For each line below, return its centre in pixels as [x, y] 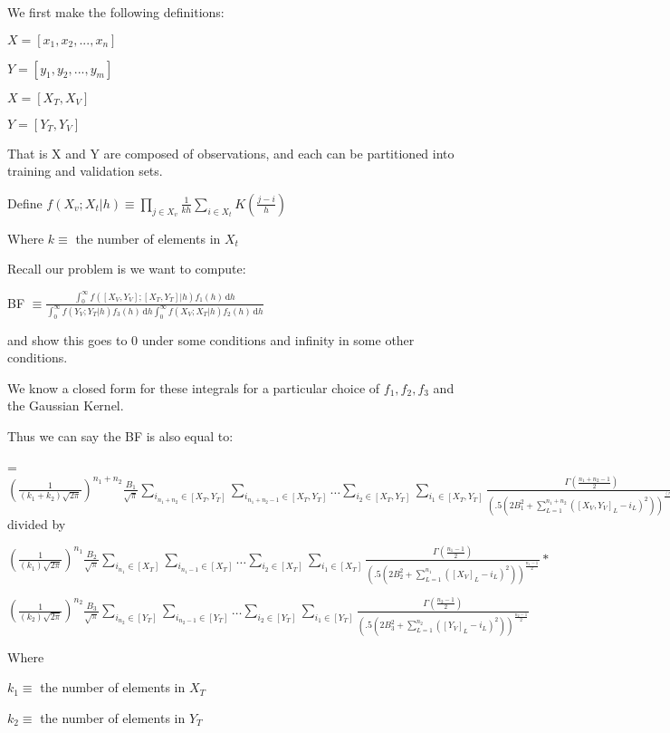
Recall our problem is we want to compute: [127, 269]
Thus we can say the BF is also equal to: [120, 436]
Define [25, 203]
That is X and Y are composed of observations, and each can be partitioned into [231, 153]
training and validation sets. [85, 171]
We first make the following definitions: [116, 12]
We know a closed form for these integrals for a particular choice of [194, 387]
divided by [37, 523]
